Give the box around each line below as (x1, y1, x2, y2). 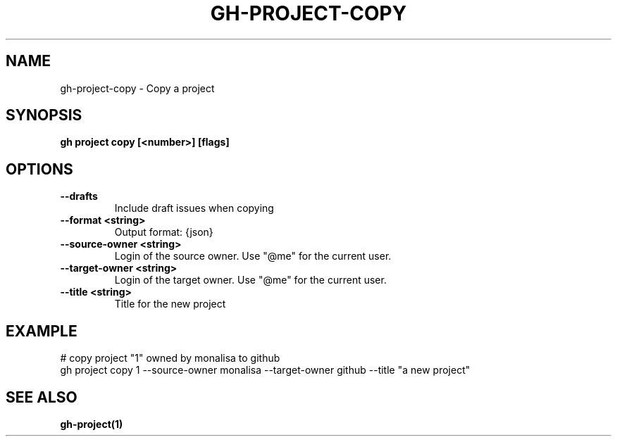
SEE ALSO (6, 388, 77, 406)
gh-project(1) (60, 417, 123, 430)
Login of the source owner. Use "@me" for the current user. (114, 250, 392, 263)
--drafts (60, 190, 98, 203)
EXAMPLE (6, 322, 77, 340)
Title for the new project (114, 298, 226, 310)
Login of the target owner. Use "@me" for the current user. (114, 274, 387, 286)
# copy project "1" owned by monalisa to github (60, 352, 280, 365)
